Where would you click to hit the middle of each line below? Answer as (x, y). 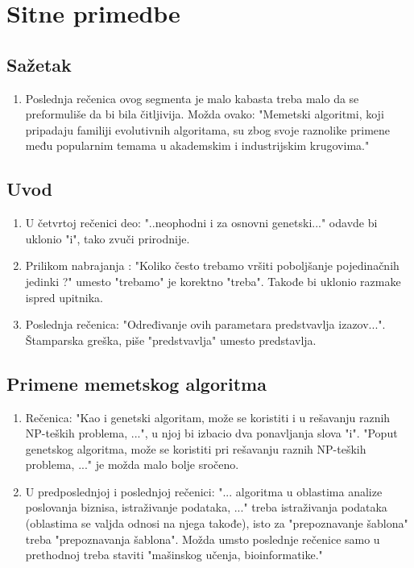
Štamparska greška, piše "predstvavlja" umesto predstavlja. (171, 340)
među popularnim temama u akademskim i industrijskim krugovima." (197, 145)
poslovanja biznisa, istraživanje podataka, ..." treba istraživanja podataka (206, 507)
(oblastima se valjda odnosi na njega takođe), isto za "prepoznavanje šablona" (217, 523)
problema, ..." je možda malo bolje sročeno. (132, 464)
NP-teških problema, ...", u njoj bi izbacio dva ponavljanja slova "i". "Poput (211, 433)
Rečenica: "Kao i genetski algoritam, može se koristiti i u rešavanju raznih (208, 417)
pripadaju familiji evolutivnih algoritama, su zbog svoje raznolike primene (208, 129)
